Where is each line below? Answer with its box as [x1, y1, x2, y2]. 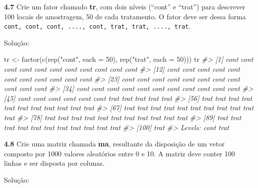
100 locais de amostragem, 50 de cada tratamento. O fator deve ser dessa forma [4, 11, 246, 21]
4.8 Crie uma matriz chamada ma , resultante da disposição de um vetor [4, 139, 225, 149]
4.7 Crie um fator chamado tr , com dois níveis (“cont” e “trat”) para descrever [4, 1, 246, 11]
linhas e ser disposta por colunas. [4, 158, 105, 168]
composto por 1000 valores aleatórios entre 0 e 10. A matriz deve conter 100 [4, 148, 235, 158]
